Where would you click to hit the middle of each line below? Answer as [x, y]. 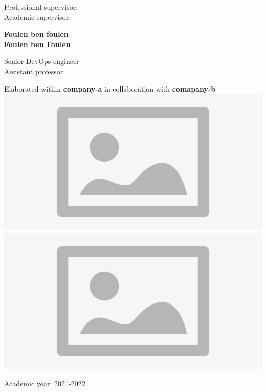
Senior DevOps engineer [42, 61]
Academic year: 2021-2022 [45, 383]
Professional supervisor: [41, 7]
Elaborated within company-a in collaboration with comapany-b [110, 88]
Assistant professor [34, 71]
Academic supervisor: [38, 17]
